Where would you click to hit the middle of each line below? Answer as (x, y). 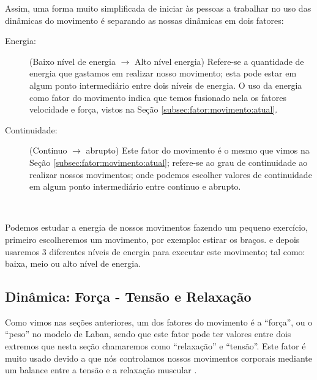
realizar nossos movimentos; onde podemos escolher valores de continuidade (171, 174)
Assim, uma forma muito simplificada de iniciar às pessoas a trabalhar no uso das (158, 8)
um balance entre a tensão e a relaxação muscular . (101, 370)
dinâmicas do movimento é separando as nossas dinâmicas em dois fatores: (144, 20)
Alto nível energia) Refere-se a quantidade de (219, 61)
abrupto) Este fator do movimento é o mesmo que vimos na (198, 150)
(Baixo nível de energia (73, 61)
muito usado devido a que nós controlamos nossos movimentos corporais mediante (158, 358)
